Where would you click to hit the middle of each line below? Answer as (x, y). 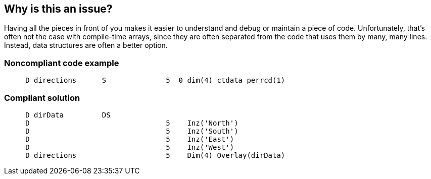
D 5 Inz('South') (132, 131)
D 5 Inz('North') (132, 123)
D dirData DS (68, 115)
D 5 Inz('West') (130, 147)
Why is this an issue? (58, 9)
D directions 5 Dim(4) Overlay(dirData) (155, 155)
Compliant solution (42, 98)
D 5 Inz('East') (130, 139)
